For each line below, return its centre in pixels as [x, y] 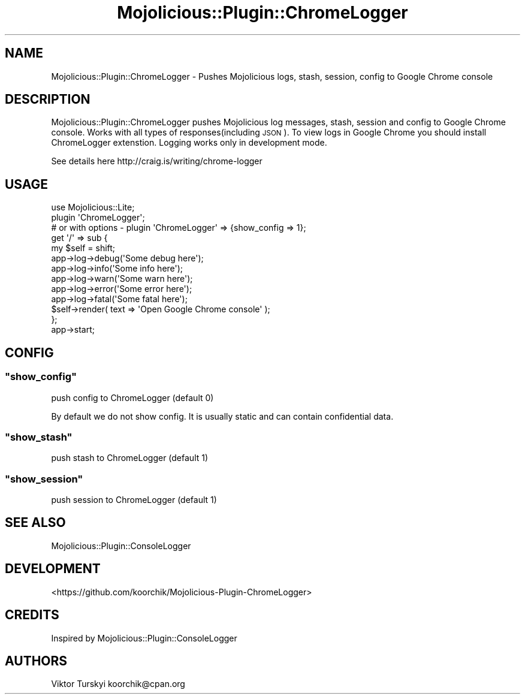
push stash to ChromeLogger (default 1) [130, 458]
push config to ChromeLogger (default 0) [132, 397]
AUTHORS [36, 661]
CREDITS [32, 615]
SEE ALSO [35, 523]
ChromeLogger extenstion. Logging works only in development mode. [189, 143]
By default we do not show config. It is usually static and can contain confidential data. [222, 416]
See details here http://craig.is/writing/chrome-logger [157, 161]
